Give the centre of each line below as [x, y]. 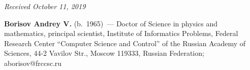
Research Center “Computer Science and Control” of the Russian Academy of [125, 43]
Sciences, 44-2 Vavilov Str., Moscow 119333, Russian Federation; [104, 53]
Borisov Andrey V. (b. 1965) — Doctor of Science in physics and [111, 23]
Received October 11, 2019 [45, 6]
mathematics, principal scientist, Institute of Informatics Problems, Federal [121, 33]
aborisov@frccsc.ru [33, 63]
